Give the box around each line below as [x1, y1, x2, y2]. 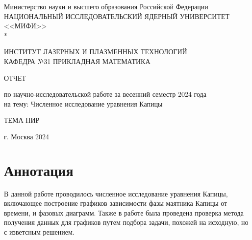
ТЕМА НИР [4, 115, 40, 125]
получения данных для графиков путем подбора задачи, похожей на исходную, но [4, 217, 249, 227]
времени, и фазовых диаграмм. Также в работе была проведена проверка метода [4, 207, 244, 218]
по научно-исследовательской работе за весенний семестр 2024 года [4, 89, 206, 99]
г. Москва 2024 [4, 131, 50, 141]
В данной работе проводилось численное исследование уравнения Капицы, [4, 188, 228, 198]
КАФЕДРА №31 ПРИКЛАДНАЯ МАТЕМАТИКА [4, 56, 151, 66]
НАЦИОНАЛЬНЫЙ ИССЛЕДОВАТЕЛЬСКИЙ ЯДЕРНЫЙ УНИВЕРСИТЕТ [4, 11, 229, 21]
